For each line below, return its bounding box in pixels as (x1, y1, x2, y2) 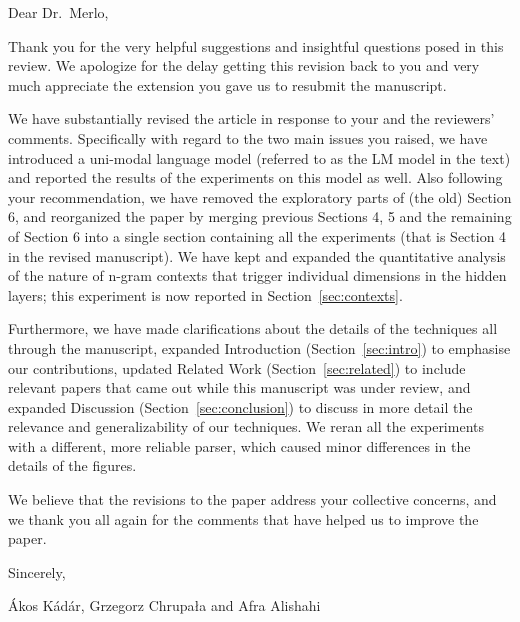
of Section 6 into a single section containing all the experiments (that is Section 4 (8, 225, 507, 246)
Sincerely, (8, 561, 66, 582)
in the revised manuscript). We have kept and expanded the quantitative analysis (8, 245, 506, 266)
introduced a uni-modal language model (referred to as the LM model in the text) (8, 147, 511, 168)
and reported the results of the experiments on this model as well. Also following (8, 167, 503, 188)
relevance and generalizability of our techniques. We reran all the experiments (8, 416, 484, 437)
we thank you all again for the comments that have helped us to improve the (8, 508, 479, 529)
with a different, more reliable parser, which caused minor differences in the (8, 435, 471, 456)
